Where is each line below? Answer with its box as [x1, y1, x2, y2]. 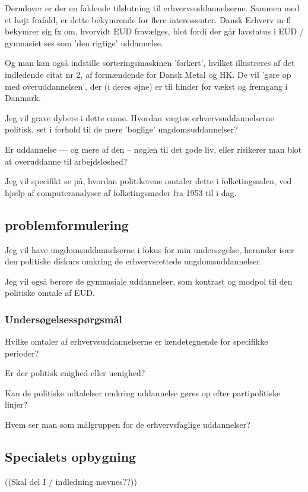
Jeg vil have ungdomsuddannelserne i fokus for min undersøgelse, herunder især [5, 243, 294, 256]
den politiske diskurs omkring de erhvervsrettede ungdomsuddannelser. [5, 255, 262, 267]
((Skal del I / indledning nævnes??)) [5, 475, 137, 487]
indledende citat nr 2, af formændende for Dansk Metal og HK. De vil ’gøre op [5, 68, 291, 80]
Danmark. [5, 92, 41, 104]
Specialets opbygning [5, 447, 136, 466]
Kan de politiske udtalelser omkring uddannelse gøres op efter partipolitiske [5, 386, 281, 399]
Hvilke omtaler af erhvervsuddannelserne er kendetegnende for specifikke [5, 335, 268, 348]
